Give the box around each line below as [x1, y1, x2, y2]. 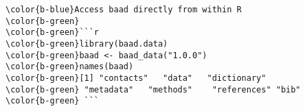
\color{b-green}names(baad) [5, 62, 134, 72]
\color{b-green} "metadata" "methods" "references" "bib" [5, 84, 301, 95]
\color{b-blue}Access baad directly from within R [5, 5, 242, 14]
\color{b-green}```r [5, 27, 100, 38]
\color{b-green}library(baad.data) [5, 38, 168, 49]
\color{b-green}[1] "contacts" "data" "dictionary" [5, 73, 267, 83]
